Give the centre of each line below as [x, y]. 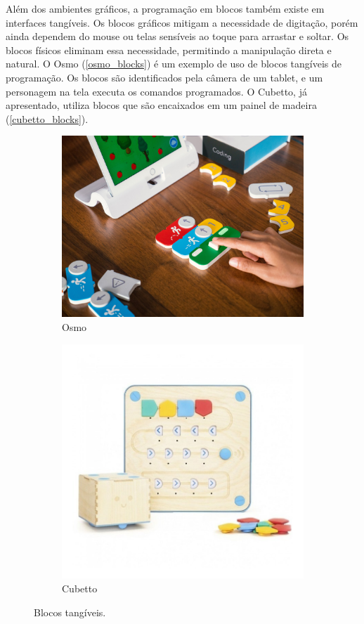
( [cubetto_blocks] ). [47, 118]
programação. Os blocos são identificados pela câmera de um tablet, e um [164, 77]
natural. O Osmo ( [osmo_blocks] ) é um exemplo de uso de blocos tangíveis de [174, 64]
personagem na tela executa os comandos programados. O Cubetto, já [156, 91]
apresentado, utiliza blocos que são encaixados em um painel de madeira [161, 105]
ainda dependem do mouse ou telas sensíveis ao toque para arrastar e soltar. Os [177, 36]
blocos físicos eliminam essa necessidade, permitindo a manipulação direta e [169, 50]
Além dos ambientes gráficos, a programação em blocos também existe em [165, 8]
